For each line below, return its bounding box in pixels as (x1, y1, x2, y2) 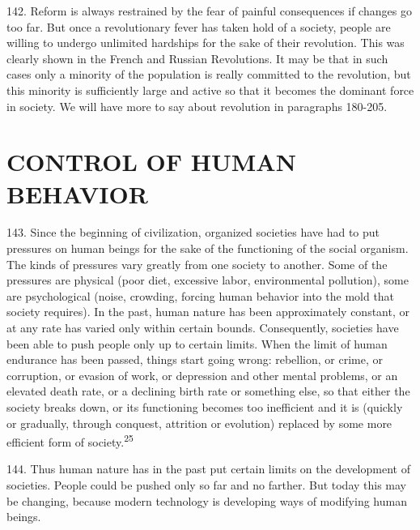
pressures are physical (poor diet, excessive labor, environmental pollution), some (6, 271, 409, 289)
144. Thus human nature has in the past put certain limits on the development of (6, 460, 410, 477)
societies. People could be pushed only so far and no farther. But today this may (6, 477, 407, 494)
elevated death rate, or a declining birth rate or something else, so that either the (6, 383, 410, 400)
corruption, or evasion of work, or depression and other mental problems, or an (6, 366, 398, 383)
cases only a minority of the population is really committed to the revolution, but (6, 66, 411, 83)
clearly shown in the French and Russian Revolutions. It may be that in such (6, 49, 388, 66)
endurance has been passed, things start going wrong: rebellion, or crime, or (6, 351, 384, 368)
